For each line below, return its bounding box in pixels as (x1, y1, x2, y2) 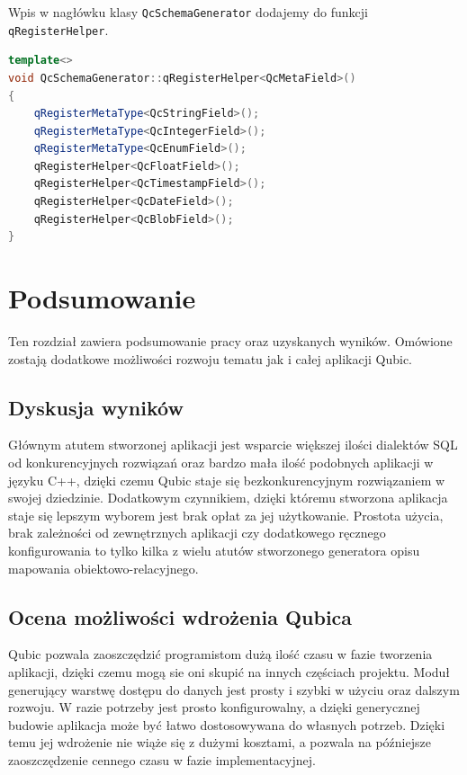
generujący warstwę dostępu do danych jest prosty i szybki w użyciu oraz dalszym (8, 680, 460, 699)
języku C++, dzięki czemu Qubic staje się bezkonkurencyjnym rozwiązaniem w (8, 470, 445, 489)
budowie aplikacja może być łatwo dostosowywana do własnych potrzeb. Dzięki (8, 715, 445, 734)
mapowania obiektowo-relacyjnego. (8, 558, 199, 577)
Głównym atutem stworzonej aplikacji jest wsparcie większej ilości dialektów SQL (8, 435, 458, 454)
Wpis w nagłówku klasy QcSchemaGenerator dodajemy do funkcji (8, 3, 368, 21)
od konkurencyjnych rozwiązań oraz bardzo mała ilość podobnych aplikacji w (8, 452, 434, 471)
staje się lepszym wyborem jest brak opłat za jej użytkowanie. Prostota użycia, (8, 505, 444, 524)
